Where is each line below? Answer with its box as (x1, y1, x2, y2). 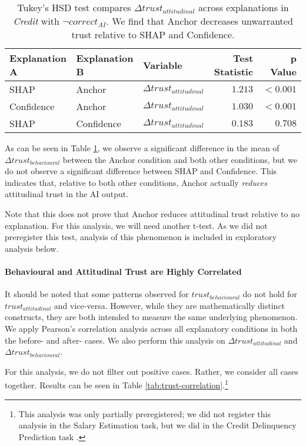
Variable (142, 58, 182, 72)
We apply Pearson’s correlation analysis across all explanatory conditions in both (5, 322, 298, 334)
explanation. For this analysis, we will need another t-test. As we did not (5, 219, 268, 231)
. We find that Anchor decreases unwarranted (106, 14, 293, 28)
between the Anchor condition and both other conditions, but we (62, 153, 297, 165)
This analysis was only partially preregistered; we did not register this (18, 407, 271, 420)
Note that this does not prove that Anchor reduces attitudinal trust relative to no (5, 207, 300, 219)
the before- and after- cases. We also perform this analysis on (5, 334, 225, 346)
